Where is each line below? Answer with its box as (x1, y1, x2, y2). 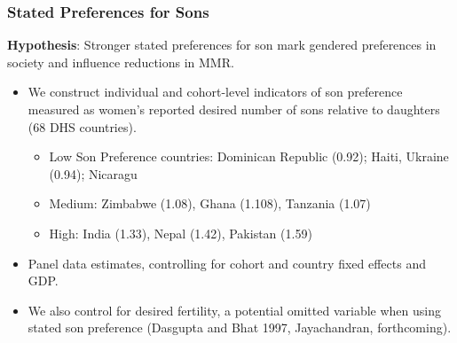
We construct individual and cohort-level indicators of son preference (28, 82, 403, 101)
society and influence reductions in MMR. (7, 52, 234, 71)
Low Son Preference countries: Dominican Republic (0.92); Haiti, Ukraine (49, 147, 449, 166)
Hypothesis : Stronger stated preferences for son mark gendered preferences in (7, 35, 437, 54)
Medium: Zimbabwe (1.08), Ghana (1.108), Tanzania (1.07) (49, 194, 371, 213)
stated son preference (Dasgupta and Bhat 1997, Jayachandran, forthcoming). (28, 318, 452, 337)
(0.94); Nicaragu (49, 164, 138, 183)
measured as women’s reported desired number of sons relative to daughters (28, 100, 440, 118)
